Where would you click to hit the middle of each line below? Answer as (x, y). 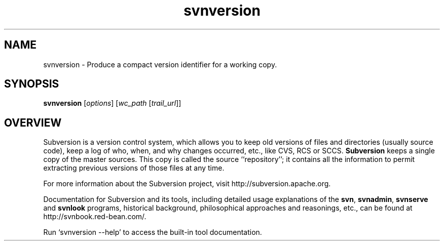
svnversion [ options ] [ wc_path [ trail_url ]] (112, 103)
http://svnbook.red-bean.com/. (95, 217)
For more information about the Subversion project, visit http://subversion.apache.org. (187, 184)
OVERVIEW (33, 123)
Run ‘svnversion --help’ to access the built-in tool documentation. (153, 232)
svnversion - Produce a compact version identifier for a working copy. (160, 64)
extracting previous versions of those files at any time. (134, 168)
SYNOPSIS (32, 84)
